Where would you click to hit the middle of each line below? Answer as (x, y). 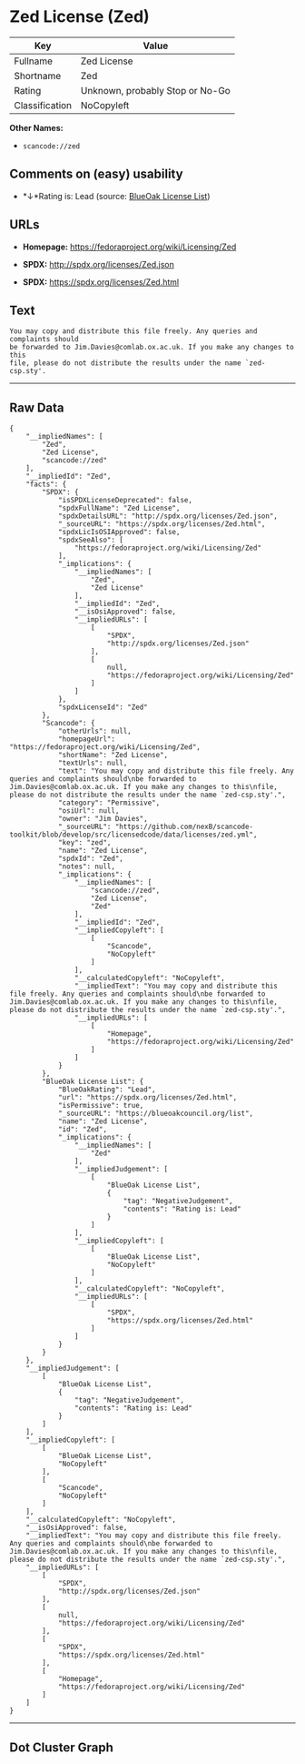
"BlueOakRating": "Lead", (107, 1090)
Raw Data (37, 407)
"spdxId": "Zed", (91, 859)
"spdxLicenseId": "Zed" (103, 707)
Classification (43, 105)
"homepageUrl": (87, 739)
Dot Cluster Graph (61, 1747)
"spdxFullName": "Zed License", (119, 508)
